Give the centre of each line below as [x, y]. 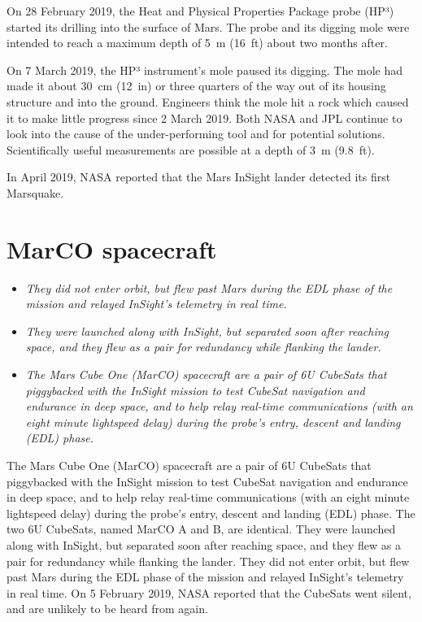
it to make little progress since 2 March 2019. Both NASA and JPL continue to [204, 117]
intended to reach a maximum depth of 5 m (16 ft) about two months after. [197, 43]
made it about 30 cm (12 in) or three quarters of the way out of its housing [196, 86]
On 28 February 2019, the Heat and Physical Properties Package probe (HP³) [200, 11]
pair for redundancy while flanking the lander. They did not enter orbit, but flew [208, 561]
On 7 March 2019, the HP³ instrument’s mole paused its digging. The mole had [205, 70]
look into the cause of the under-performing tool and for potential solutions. [196, 134]
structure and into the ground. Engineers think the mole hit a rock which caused [208, 101]
